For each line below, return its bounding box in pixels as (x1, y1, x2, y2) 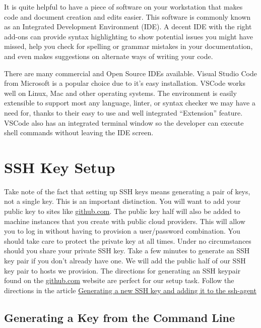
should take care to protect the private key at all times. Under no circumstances (4, 235, 251, 246)
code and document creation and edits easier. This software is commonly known (4, 11, 251, 22)
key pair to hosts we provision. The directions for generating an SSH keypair (4, 265, 241, 276)
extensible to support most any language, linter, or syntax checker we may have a (4, 97, 255, 108)
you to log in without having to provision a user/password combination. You (4, 226, 240, 236)
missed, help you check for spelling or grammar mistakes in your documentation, (4, 41, 253, 51)
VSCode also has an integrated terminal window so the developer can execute (4, 117, 244, 128)
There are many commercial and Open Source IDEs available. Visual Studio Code (4, 68, 257, 78)
